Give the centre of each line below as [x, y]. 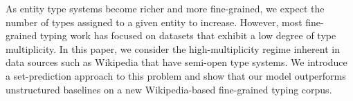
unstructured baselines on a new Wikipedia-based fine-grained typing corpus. [169, 89]
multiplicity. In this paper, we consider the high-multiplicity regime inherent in [173, 48]
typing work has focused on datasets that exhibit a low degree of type [188, 35]
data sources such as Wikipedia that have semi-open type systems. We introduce [176, 62]
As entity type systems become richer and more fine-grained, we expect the [165, 8]
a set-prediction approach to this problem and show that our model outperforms [176, 75]
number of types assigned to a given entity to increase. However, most [154, 22]
